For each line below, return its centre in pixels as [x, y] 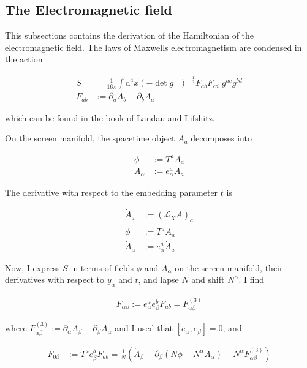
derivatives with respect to [55, 280]
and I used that [144, 328]
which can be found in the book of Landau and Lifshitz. [110, 117]
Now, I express [32, 267]
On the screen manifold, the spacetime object [90, 138]
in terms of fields [102, 267]
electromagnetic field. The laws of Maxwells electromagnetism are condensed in [153, 47]
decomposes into [221, 138]
